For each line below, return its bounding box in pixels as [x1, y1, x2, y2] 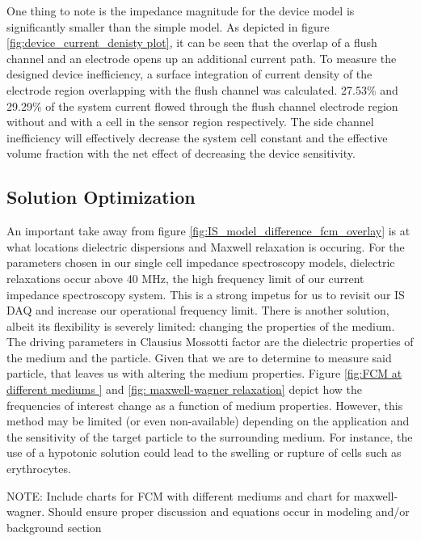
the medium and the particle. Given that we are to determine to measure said [6, 349, 392, 366]
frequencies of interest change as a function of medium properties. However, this [6, 396, 403, 413]
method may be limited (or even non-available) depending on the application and [6, 412, 410, 429]
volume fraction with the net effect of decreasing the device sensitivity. [6, 145, 356, 162]
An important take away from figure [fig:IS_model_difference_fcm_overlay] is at [6, 222, 410, 239]
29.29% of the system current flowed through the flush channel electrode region [6, 97, 398, 114]
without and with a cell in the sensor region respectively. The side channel [6, 113, 374, 130]
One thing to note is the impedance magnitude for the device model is [6, 2, 355, 19]
